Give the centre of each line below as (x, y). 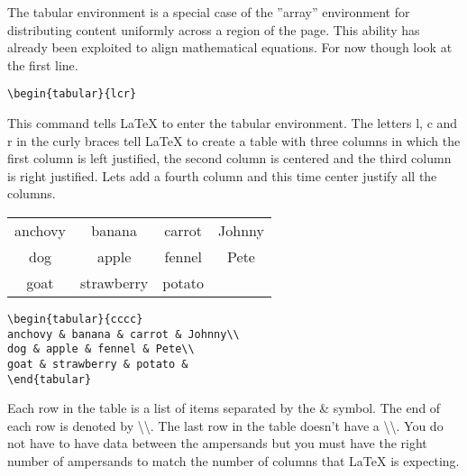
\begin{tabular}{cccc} (75, 319)
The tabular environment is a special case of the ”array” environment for (209, 12)
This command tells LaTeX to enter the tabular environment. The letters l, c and (233, 123)
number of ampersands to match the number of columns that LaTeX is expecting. (233, 461)
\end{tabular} (50, 379)
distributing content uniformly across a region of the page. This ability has (214, 29)
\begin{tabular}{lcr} (72, 94)
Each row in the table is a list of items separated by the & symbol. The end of (224, 408)
